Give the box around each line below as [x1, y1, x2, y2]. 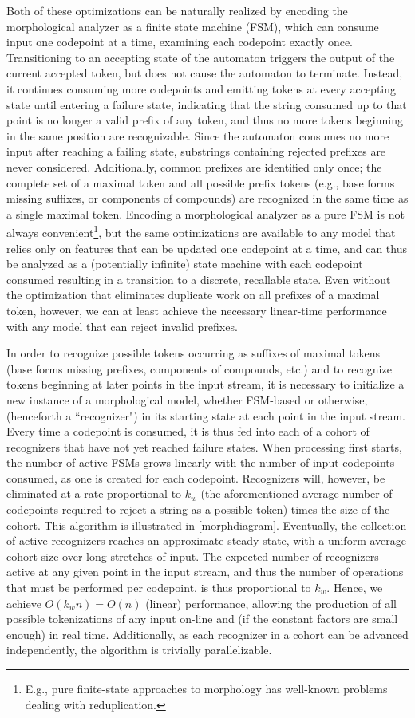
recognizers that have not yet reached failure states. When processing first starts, [6, 438, 402, 455]
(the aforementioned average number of [200, 485, 393, 502]
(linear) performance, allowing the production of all [145, 594, 397, 611]
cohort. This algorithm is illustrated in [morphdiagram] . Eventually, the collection [6, 516, 407, 533]
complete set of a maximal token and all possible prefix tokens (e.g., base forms [6, 174, 395, 191]
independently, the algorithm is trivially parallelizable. [6, 641, 272, 658]
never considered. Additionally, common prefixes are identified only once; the [6, 158, 382, 175]
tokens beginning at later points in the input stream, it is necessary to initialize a [6, 376, 405, 393]
